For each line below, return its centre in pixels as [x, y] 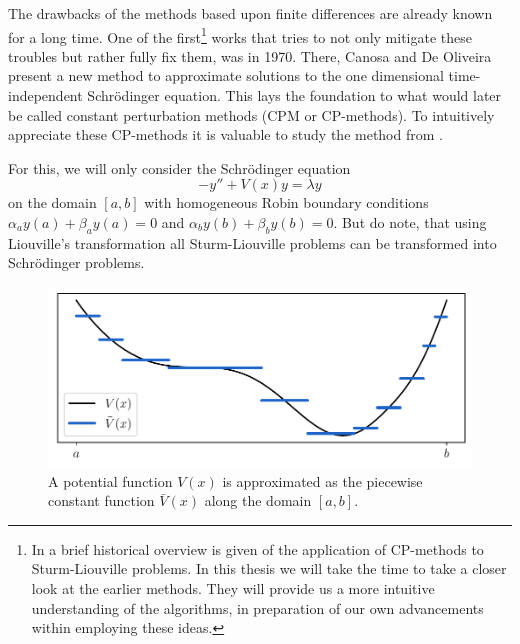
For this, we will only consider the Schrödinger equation [179, 167]
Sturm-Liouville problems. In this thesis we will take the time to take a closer [269, 568]
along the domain [258, 500]
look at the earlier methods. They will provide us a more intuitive [233, 587]
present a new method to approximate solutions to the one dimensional [226, 75]
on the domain [52, 202]
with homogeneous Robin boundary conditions [286, 202]
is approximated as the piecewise [322, 480]
